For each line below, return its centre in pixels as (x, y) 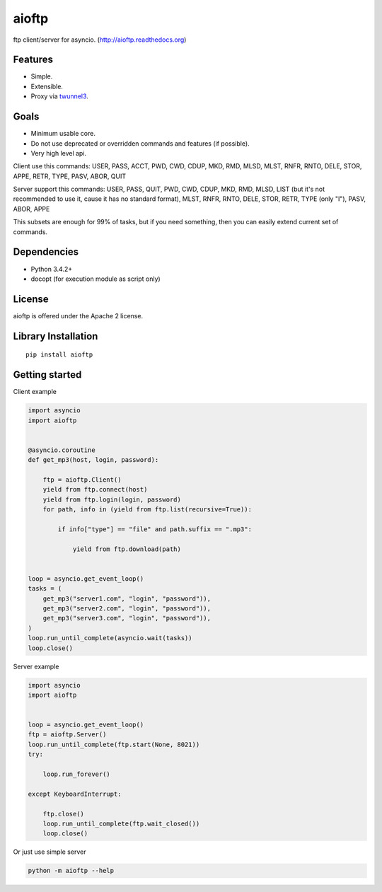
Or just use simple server (50, 852)
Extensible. (47, 86)
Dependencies (46, 252)
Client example (35, 392)
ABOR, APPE (31, 209)
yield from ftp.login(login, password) (112, 499)
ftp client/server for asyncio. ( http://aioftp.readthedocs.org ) (100, 40)
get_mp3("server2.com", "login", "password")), (127, 608)
